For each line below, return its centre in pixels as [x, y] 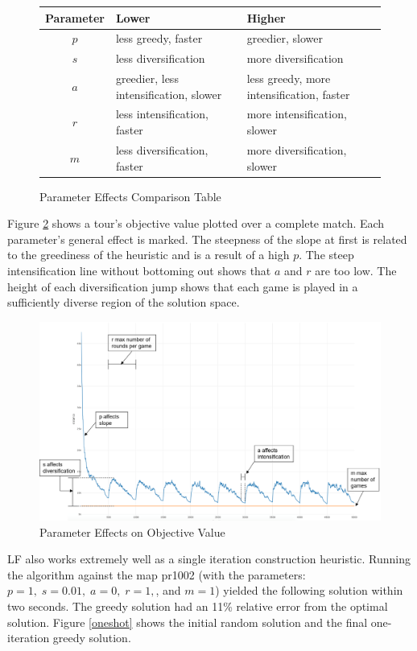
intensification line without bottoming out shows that [139, 270]
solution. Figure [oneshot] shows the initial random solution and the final [188, 622]
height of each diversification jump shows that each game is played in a [183, 286]
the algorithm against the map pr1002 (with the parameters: [157, 574]
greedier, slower [285, 38]
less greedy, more [289, 78]
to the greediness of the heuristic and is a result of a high [149, 255]
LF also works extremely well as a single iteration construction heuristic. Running [209, 559]
